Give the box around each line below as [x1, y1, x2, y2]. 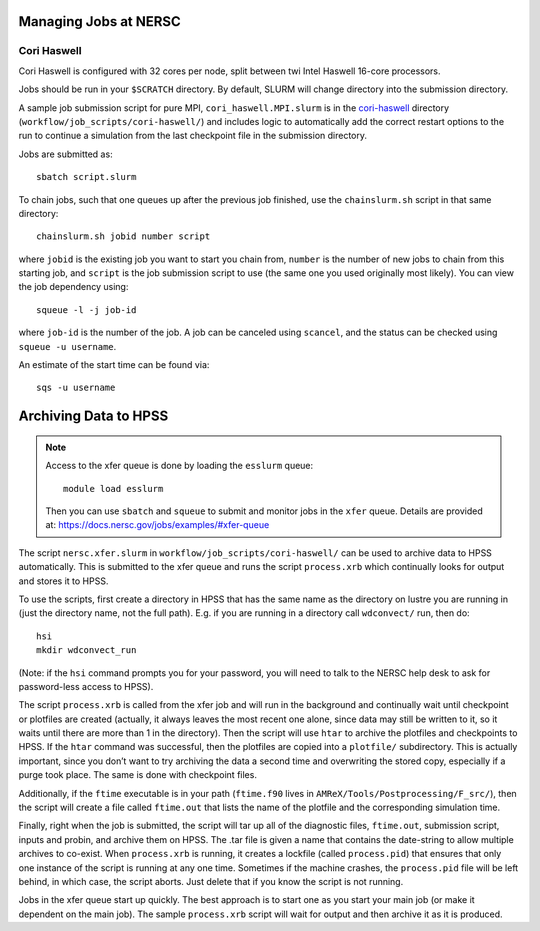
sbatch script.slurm [36, 171, 137, 183]
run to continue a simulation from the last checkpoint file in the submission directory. [18, 130, 368, 142]
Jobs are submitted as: [18, 148, 114, 160]
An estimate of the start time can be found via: [18, 359, 210, 371]
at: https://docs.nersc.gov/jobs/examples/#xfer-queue [45, 519, 270, 531]
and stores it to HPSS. [18, 575, 109, 587]
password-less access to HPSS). [18, 680, 154, 692]
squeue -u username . [18, 340, 117, 352]
